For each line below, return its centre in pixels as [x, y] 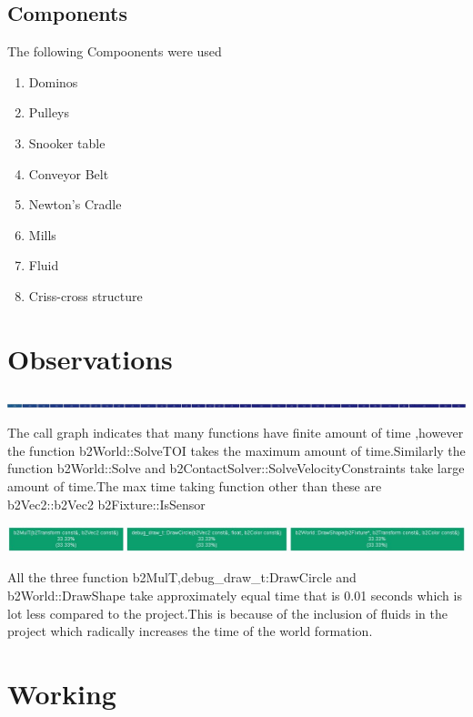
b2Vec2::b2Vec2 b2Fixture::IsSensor [106, 504]
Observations [90, 358]
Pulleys [49, 112]
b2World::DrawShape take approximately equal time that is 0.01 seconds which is [235, 595]
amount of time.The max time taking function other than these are [195, 486]
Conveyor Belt [69, 173]
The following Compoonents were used [115, 51]
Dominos [53, 81]
